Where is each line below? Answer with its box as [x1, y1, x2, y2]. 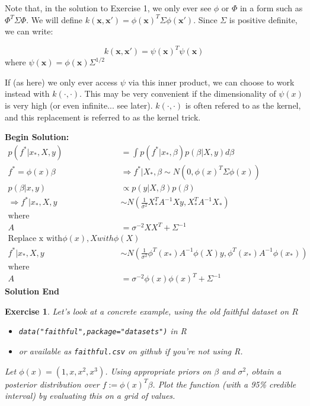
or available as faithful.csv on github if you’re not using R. [18, 345, 243, 357]
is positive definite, [229, 13, 298, 26]
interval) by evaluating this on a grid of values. [5, 389, 175, 402]
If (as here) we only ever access [5, 75, 118, 88]
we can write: [5, 25, 53, 37]
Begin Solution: [5, 131, 69, 143]
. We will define [26, 13, 83, 26]
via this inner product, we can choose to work [128, 75, 295, 88]
